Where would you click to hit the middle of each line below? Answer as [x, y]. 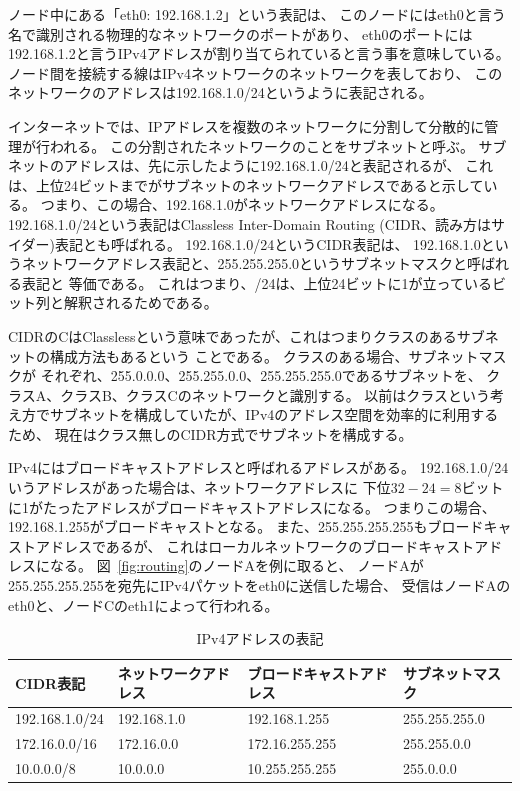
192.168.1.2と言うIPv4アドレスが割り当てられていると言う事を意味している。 [259, 53]
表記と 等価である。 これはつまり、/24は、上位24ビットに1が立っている [256, 282]
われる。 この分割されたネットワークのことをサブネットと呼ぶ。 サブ [278, 145]
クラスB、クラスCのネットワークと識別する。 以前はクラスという [275, 394]
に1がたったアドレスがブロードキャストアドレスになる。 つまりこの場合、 [252, 506]
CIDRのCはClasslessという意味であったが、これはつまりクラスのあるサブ [246, 335]
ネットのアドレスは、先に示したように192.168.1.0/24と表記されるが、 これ [251, 165]
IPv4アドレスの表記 [260, 638]
